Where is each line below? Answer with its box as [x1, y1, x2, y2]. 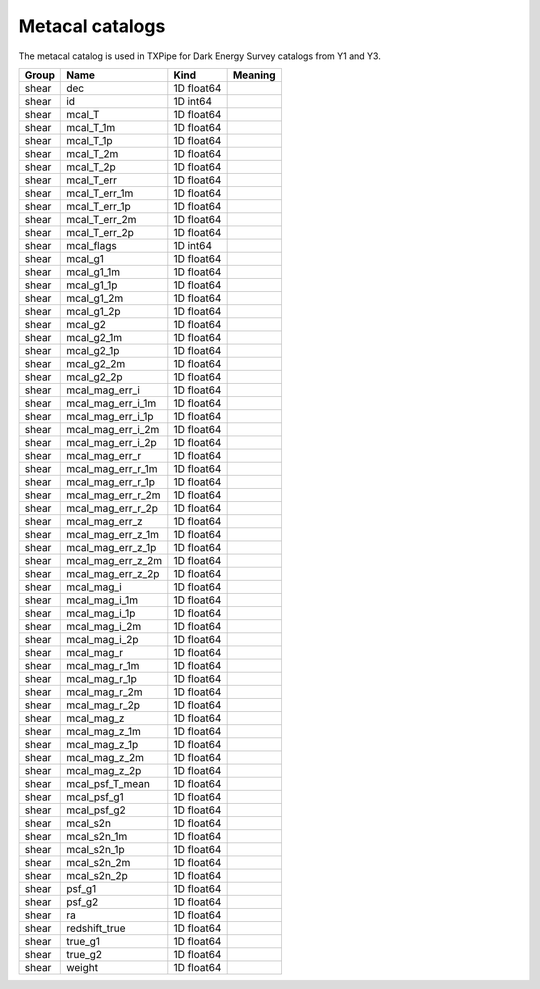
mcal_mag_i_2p [66, 632, 139, 646]
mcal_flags [66, 238, 117, 252]
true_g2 [66, 947, 103, 961]
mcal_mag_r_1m [66, 658, 140, 672]
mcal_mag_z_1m [66, 724, 142, 738]
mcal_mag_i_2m [66, 619, 142, 633]
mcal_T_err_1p [66, 199, 131, 213]
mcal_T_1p [66, 133, 114, 147]
